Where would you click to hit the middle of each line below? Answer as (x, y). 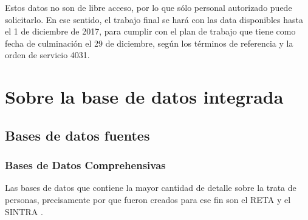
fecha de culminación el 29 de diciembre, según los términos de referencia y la (149, 43)
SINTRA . (24, 211)
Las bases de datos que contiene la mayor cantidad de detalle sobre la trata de (151, 188)
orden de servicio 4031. (47, 55)
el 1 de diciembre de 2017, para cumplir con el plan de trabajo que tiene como (150, 31)
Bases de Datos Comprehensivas (85, 165)
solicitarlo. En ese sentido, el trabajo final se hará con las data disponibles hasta (154, 19)
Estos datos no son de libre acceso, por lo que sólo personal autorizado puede (149, 7)
